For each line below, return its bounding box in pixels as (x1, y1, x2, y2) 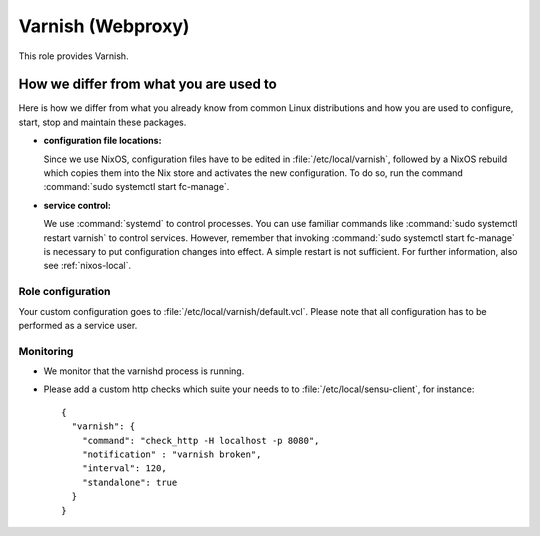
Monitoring (18, 344, 74, 358)
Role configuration (18, 285, 111, 299)
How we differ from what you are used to (18, 76, 277, 93)
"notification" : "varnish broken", (81, 448, 262, 460)
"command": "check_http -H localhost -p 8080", (81, 435, 320, 446)
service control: (43, 199, 112, 211)
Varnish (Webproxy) (18, 15, 190, 37)
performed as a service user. (18, 319, 138, 331)
